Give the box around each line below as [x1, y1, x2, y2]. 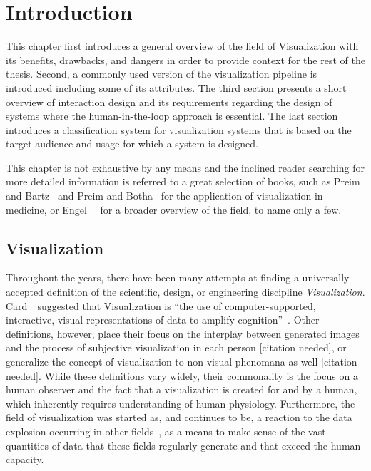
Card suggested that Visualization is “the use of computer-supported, [6, 298, 316, 313]
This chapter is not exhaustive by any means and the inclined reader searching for [6, 160, 365, 175]
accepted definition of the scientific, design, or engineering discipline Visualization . [6, 284, 365, 299]
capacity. [6, 452, 44, 467]
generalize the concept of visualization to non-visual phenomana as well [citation [6, 354, 357, 369]
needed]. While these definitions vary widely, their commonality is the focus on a [6, 368, 358, 383]
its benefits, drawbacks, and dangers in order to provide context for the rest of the [6, 52, 365, 67]
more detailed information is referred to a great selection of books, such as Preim [6, 174, 360, 189]
